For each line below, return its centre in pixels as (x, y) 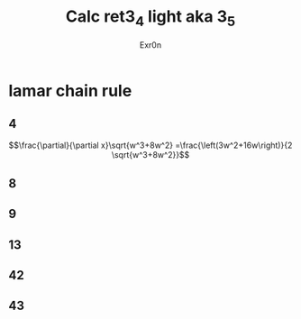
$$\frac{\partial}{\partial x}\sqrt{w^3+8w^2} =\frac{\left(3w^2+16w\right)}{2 (150, 145)
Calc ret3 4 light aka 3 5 (150, 18)
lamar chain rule (70, 91)
